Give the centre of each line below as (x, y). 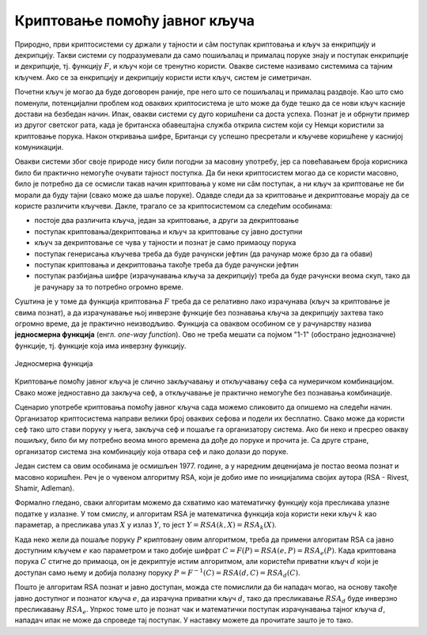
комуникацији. (39, 147)
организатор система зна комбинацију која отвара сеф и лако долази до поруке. (151, 452)
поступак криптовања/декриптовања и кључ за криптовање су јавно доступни (168, 231)
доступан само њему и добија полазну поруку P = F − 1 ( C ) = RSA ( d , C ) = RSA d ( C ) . (157, 573)
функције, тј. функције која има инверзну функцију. (100, 346)
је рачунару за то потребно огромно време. (109, 287)
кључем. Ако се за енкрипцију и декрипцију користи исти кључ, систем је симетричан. (163, 77)
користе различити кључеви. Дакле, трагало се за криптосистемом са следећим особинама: (174, 206)
